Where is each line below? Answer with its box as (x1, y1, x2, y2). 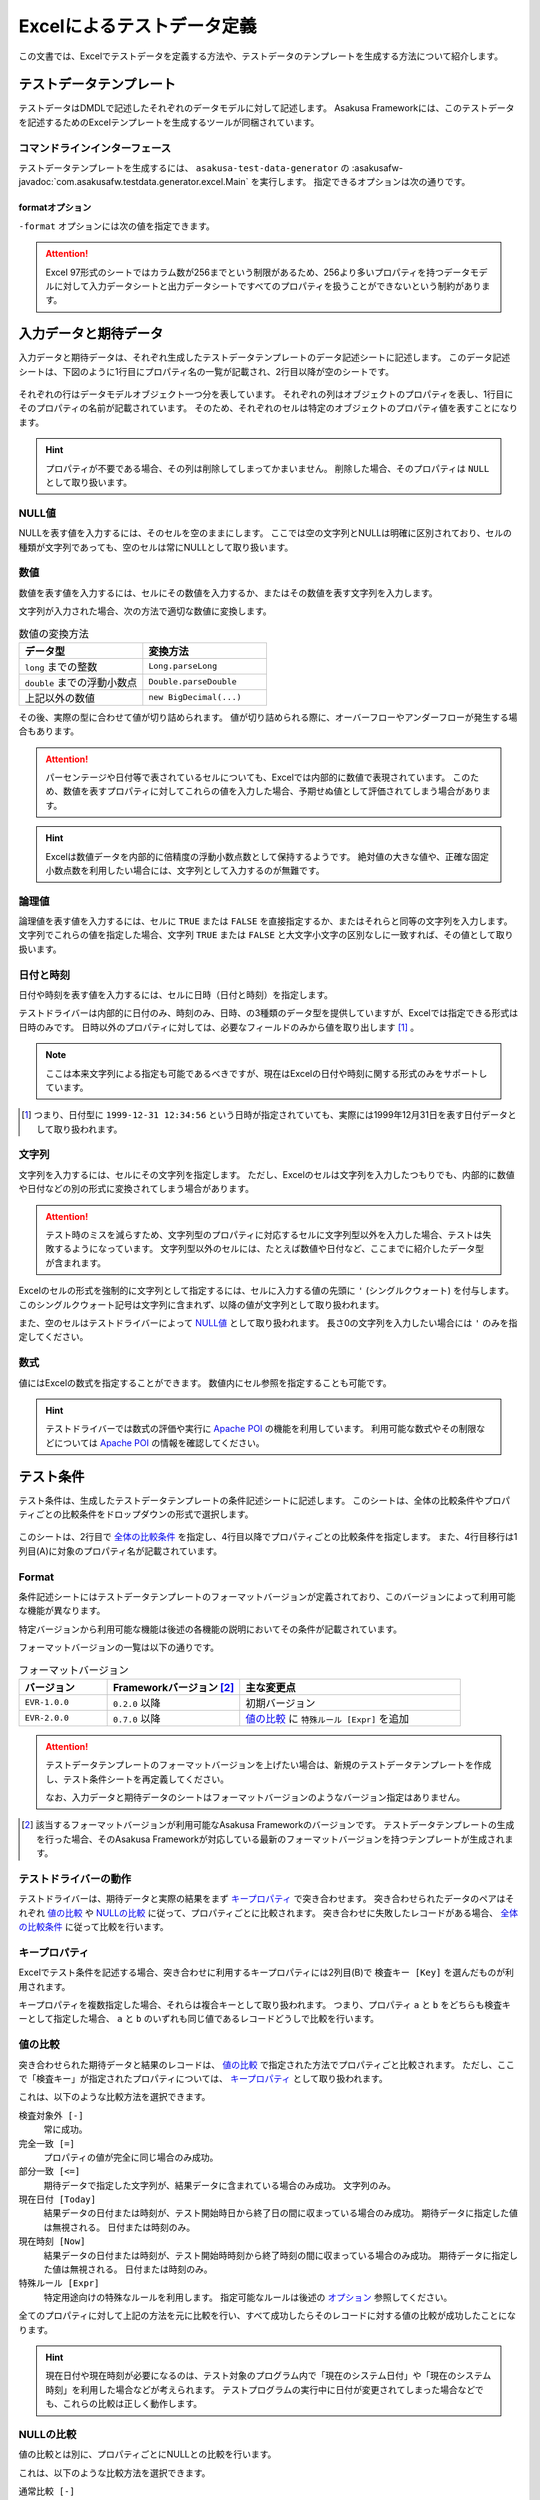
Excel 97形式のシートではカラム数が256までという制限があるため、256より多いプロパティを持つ (45, 266, 445, 278)
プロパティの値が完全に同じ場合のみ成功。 (43, 2151, 219, 2163)
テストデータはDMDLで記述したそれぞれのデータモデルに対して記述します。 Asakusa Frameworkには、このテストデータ (18, 102, 515, 114)
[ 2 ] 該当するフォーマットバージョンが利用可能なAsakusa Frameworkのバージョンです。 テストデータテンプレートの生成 (21, 1819, 515, 1831)
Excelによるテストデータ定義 (18, 15, 257, 37)
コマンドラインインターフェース (18, 141, 172, 155)
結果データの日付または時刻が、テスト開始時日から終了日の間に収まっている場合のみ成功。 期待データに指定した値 (43, 2207, 519, 2219)
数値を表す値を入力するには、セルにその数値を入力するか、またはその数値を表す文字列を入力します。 (18, 586, 439, 599)
